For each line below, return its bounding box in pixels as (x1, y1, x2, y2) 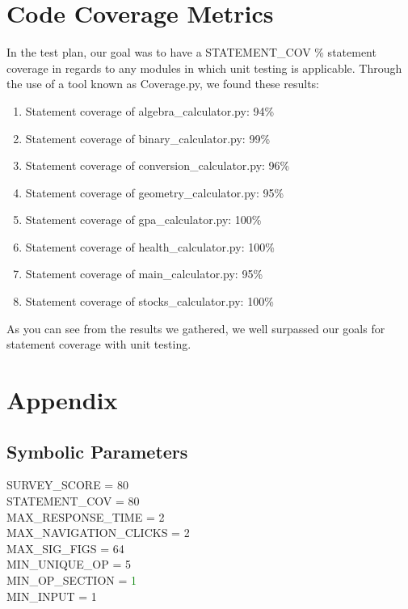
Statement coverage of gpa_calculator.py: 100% (25, 211, 262, 228)
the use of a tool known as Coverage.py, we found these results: (6, 75, 319, 92)
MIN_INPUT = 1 (6, 587, 97, 604)
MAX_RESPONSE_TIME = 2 (6, 508, 165, 525)
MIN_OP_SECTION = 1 (6, 571, 137, 588)
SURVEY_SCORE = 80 (6, 476, 128, 493)
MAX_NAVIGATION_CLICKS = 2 (6, 524, 190, 541)
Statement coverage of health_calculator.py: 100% (25, 238, 275, 255)
